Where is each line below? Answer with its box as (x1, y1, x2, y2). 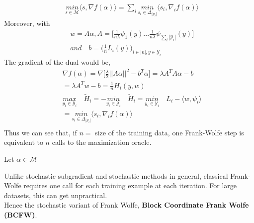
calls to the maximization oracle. (52, 137, 152, 147)
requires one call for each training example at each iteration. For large (23, 180, 237, 191)
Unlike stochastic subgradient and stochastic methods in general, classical (4, 170, 228, 181)
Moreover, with (4, 17, 50, 28)
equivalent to (4, 137, 43, 147)
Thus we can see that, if (4, 127, 77, 137)
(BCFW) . (4, 209, 37, 220)
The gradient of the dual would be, (4, 57, 110, 67)
